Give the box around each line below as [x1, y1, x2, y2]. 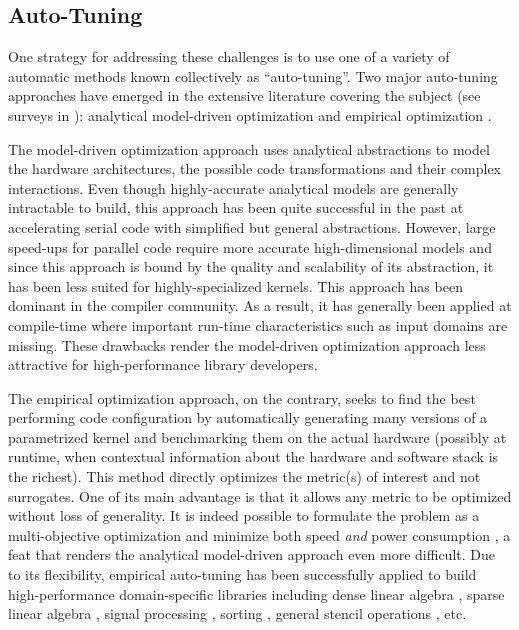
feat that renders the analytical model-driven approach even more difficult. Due [8, 544, 495, 565]
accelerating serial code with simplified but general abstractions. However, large [8, 216, 496, 237]
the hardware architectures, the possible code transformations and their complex [8, 158, 501, 179]
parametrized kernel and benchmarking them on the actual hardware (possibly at [8, 426, 507, 447]
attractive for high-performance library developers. [8, 354, 318, 375]
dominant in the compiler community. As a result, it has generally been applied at [8, 295, 512, 316]
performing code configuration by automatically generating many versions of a [8, 407, 488, 428]
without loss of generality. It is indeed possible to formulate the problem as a [8, 505, 480, 526]
